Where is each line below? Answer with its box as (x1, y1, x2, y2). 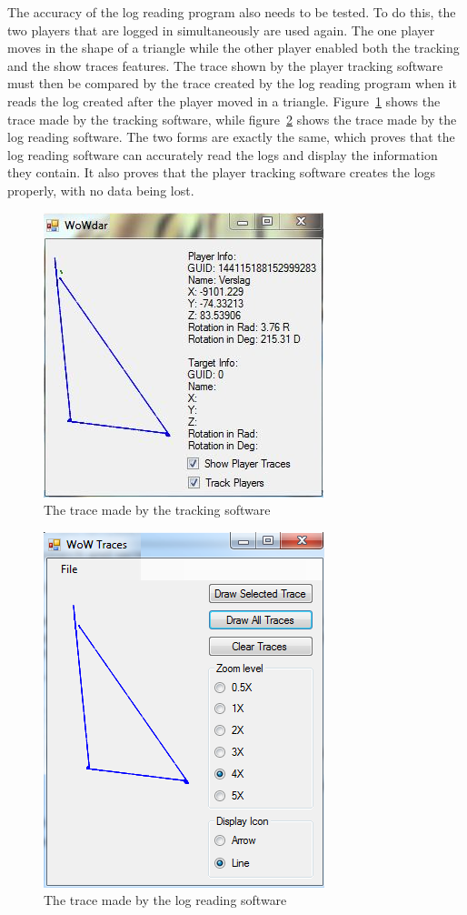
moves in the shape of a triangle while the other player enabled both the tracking (7, 38, 460, 57)
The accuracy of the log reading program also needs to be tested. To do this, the (7, 3, 456, 21)
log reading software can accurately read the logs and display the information (7, 145, 438, 164)
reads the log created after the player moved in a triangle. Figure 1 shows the (7, 91, 441, 110)
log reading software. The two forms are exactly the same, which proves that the (7, 127, 455, 146)
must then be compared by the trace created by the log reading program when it (7, 74, 457, 93)
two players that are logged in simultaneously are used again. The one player (7, 20, 435, 39)
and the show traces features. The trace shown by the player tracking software (7, 55, 443, 75)
